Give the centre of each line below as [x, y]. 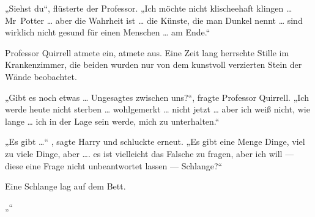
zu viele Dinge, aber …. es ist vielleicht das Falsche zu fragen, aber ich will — [150, 153]
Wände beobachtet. [41, 76]
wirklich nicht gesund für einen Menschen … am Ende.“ [108, 32]
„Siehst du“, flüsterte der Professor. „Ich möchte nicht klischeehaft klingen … [149, 8]
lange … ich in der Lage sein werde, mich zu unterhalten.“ [112, 121]
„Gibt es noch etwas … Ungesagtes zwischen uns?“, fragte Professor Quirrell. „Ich [157, 97]
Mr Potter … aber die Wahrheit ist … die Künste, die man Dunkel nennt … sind [154, 20]
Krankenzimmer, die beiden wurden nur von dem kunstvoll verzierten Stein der [154, 64]
